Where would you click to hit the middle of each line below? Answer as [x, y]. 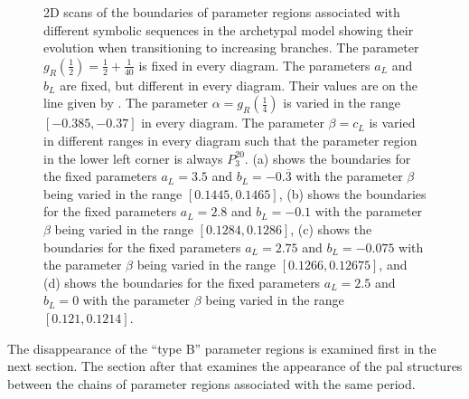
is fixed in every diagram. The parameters [254, 65]
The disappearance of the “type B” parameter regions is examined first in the [222, 348]
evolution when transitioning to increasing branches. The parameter [231, 47]
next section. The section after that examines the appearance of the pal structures [235, 366]
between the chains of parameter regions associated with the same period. [211, 383]
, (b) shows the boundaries [352, 193]
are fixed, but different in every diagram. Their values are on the [239, 85]
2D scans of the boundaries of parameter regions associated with [222, 12]
